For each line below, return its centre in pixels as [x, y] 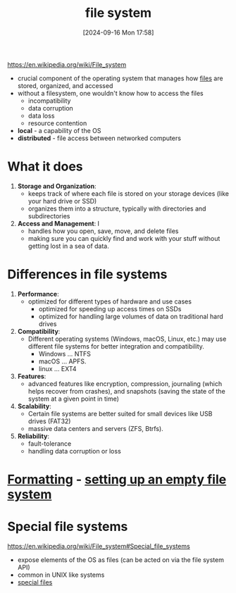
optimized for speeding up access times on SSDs [110, 308]
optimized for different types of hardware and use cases [110, 301]
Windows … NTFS [65, 354]
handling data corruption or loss [74, 451]
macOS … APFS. [62, 361]
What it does [45, 167]
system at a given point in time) [74, 399]
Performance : [38, 294]
